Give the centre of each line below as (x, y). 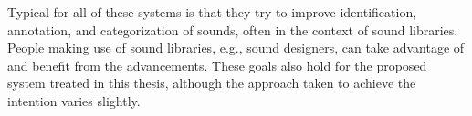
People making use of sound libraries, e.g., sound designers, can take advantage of (236, 48)
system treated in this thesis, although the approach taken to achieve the (212, 83)
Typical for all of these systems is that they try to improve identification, (212, 12)
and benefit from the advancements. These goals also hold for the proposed (217, 65)
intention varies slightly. (74, 100)
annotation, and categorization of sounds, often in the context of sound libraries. (233, 29)
